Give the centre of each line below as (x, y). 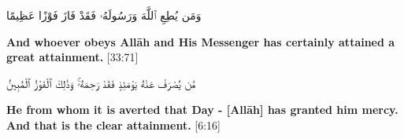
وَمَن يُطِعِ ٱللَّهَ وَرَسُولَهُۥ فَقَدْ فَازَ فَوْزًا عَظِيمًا (104, 15)
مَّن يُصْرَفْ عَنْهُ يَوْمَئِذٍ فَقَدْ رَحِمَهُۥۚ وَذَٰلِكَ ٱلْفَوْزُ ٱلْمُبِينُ (101, 83)
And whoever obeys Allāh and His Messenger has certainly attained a (201, 41)
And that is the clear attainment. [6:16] (113, 124)
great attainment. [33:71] (72, 57)
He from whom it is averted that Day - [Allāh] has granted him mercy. (202, 110)
